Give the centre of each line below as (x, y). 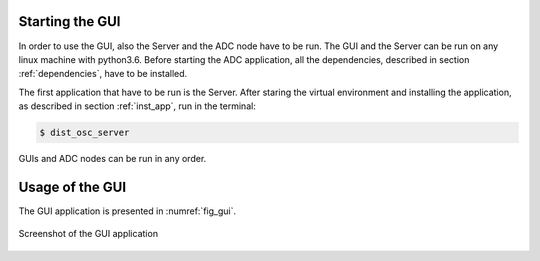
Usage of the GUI (72, 186)
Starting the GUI (69, 21)
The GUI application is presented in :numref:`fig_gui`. (127, 211)
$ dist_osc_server (84, 133)
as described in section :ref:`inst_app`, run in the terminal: (137, 106)
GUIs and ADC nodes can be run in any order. (112, 159)
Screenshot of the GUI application (88, 234)
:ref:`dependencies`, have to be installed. (103, 74)
